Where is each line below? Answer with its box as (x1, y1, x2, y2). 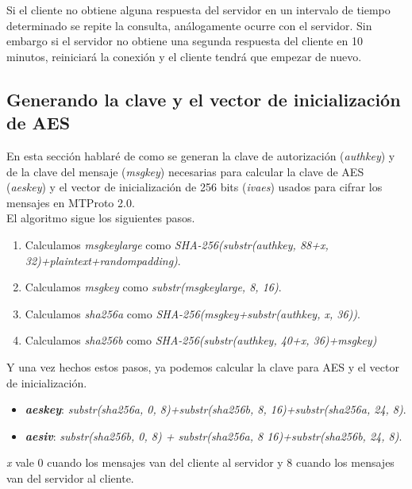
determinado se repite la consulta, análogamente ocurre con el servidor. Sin (6, 17, 372, 33)
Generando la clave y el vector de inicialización (6, 87, 401, 111)
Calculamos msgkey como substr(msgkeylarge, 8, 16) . (25, 279, 282, 295)
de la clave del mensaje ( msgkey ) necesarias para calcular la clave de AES (6, 163, 364, 179)
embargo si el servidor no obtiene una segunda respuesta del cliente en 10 (6, 33, 363, 49)
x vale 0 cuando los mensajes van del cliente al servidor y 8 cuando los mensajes (6, 454, 395, 471)
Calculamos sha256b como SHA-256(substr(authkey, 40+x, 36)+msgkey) (25, 332, 377, 348)
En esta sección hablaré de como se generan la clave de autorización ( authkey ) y (6, 147, 395, 164)
